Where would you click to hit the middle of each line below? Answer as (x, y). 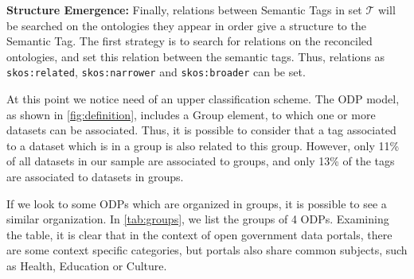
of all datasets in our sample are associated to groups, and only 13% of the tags (201, 161)
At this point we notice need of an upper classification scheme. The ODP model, (203, 99)
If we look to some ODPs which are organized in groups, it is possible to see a (197, 203)
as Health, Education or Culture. (87, 265)
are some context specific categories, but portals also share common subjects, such (207, 250)
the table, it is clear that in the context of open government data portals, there (199, 234)
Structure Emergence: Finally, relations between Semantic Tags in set (184, 10)
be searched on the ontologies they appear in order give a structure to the (186, 25)
